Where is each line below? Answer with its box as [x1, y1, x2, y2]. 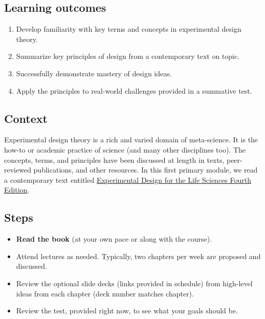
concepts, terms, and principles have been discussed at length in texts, [4, 154, 225, 165]
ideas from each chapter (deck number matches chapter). [16, 288, 194, 299]
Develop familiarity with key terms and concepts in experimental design [16, 24, 241, 34]
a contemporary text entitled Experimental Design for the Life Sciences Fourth [4, 174, 251, 185]
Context [4, 110, 48, 126]
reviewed [4, 164, 31, 175]
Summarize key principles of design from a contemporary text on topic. [16, 51, 240, 61]
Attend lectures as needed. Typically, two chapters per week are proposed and [16, 250, 261, 261]
